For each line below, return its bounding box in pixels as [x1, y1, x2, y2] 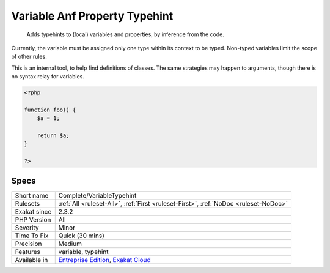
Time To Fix [15, 231, 49, 240]
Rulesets [15, 199, 40, 208]
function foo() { [24, 106, 76, 113]
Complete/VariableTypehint [58, 191, 137, 200]
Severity [15, 223, 39, 232]
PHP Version [15, 215, 51, 223]
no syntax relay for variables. [11, 73, 85, 80]
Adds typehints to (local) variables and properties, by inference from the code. [26, 31, 224, 38]
